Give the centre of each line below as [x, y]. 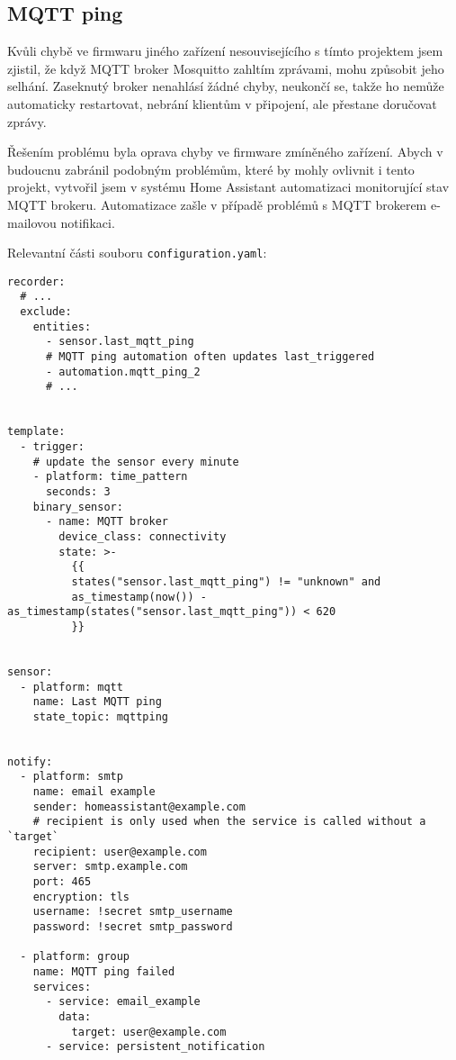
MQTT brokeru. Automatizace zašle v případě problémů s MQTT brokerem [217, 204]
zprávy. [27, 121]
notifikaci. [88, 222]
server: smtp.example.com [110, 867]
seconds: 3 [78, 491]
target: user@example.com [149, 1032]
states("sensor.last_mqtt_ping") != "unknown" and [226, 581]
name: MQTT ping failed [104, 971]
